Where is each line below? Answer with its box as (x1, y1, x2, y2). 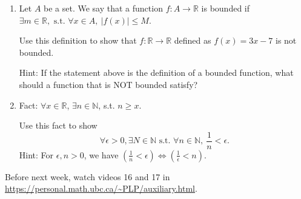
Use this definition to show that (19, 34, 137, 47)
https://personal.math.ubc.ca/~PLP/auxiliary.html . (5, 182, 197, 195)
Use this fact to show (19, 119, 98, 132)
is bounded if (201, 2, 250, 14)
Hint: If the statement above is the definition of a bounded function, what (19, 66, 294, 79)
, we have (84, 148, 119, 161)
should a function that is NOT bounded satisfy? (19, 78, 198, 90)
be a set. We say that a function (44, 2, 163, 14)
